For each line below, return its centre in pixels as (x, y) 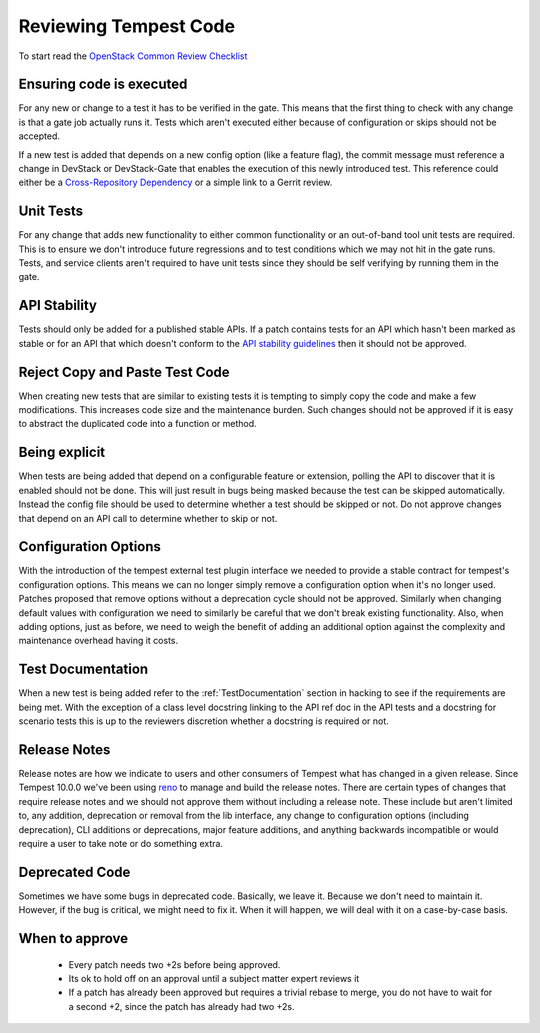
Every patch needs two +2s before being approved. (174, 964)
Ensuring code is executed (103, 84)
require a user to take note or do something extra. (121, 843)
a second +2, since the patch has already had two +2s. (181, 1006)
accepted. (39, 136)
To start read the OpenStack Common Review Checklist (133, 56)
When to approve (73, 938)
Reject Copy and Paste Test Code (124, 371)
